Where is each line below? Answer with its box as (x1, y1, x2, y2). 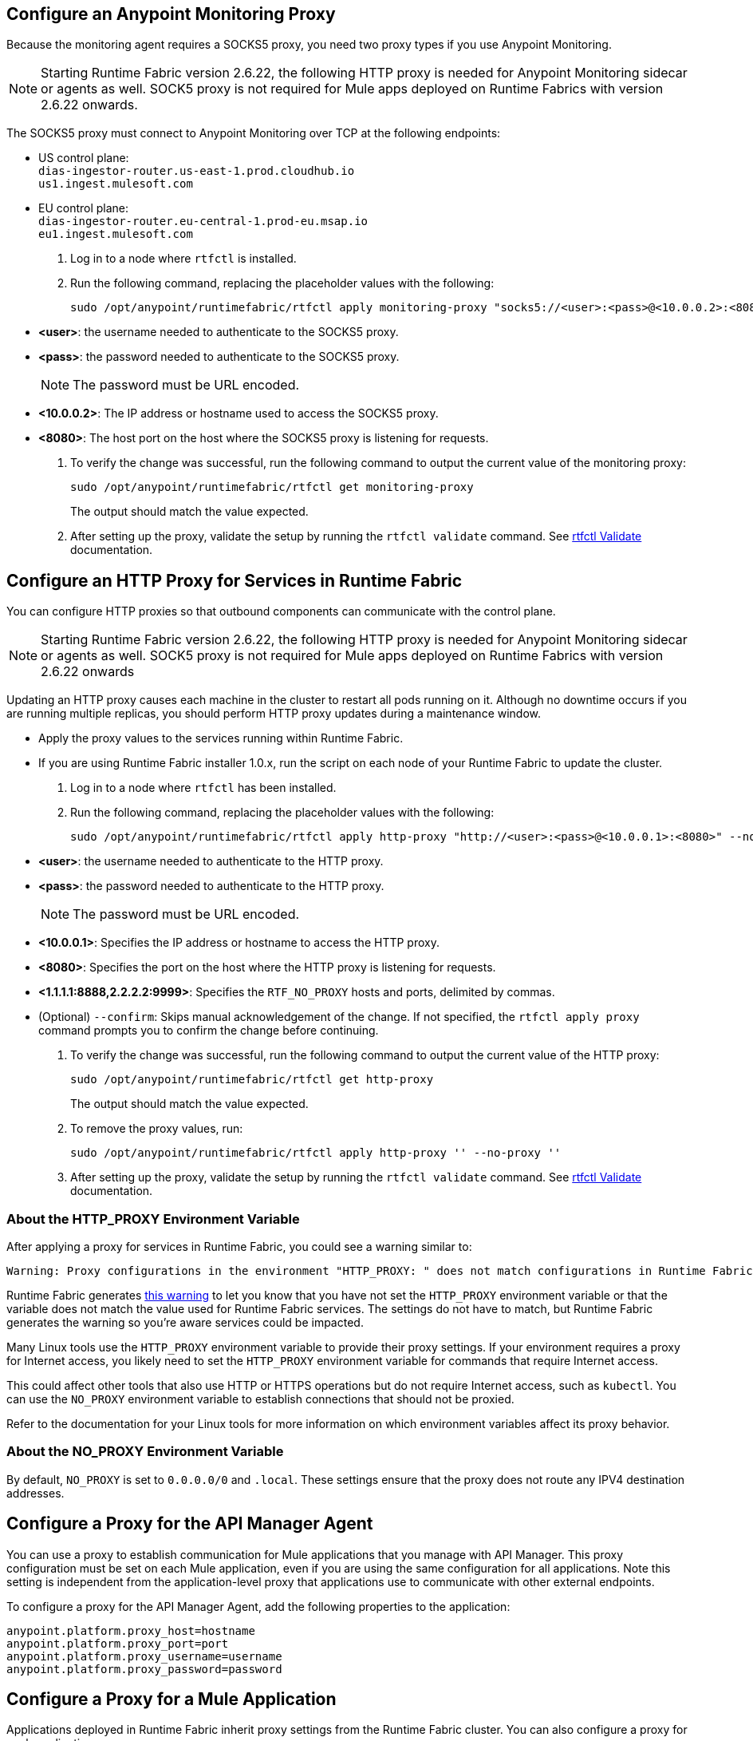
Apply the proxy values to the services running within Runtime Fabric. (38, 731, 404, 746)
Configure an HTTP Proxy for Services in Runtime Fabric (6, 570, 463, 591)
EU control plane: (38, 201, 129, 216)
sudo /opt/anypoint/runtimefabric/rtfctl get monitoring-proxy (70, 481, 474, 494)
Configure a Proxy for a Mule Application (6, 1689, 337, 1710)
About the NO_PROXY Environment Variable (6, 1443, 284, 1460)
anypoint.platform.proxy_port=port (6, 1636, 229, 1650)
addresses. (6, 1486, 65, 1500)
